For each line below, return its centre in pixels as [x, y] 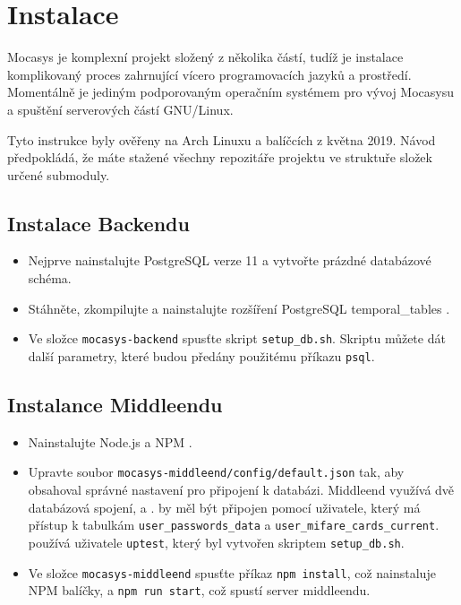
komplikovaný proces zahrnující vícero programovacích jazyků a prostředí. [209, 74]
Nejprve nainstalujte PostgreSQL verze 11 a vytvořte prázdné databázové [230, 260]
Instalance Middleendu [115, 404]
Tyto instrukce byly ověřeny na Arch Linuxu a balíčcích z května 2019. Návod [222, 139]
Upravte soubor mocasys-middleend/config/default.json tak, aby [216, 472]
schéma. [50, 278]
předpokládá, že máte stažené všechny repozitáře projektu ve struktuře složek [220, 157]
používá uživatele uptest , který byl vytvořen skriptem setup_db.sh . [216, 542]
